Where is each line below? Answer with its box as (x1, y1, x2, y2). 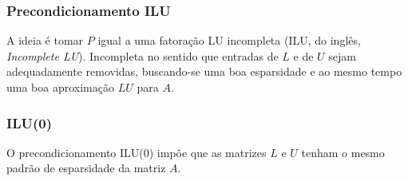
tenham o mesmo (301, 144, 385, 160)
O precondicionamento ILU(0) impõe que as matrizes (6, 144, 267, 160)
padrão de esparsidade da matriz (6, 159, 166, 176)
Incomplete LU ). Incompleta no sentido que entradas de (6, 47, 279, 64)
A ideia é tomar (6, 32, 84, 49)
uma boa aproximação (6, 79, 114, 95)
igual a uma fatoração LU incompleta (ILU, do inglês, (97, 32, 361, 49)
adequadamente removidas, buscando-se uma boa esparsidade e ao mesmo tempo (6, 63, 402, 80)
